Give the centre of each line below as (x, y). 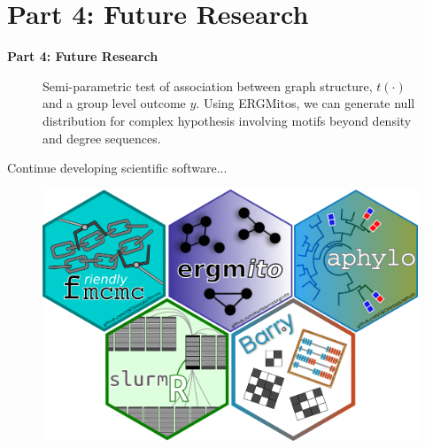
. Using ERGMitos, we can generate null (305, 103)
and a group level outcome (114, 103)
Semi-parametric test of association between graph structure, (208, 85)
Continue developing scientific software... (117, 168)
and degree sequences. (102, 138)
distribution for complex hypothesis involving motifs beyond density (227, 120)
